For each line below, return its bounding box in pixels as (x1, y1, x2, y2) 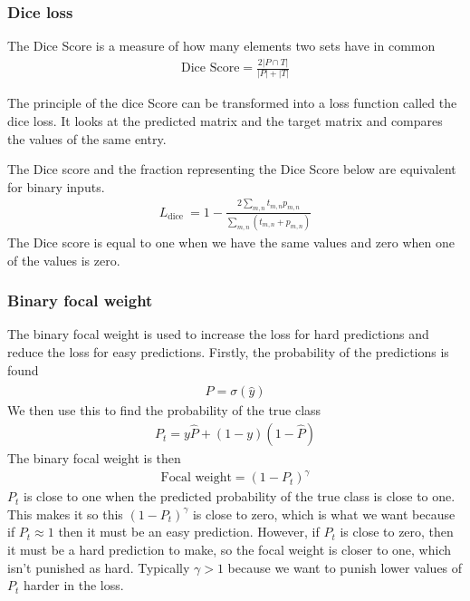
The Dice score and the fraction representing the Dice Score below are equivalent (7, 160, 456, 179)
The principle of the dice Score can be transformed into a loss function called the (7, 93, 457, 112)
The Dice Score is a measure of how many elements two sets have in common (7, 36, 436, 55)
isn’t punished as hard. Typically (7, 557, 190, 577)
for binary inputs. (7, 177, 105, 196)
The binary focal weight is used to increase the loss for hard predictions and (7, 325, 429, 344)
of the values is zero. (7, 250, 120, 269)
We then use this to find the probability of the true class (7, 401, 321, 420)
